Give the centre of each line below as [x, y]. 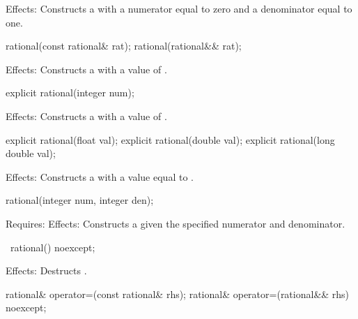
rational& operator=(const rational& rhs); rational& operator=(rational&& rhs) [178, 294]
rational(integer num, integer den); [80, 200]
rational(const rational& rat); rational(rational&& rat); [124, 46]
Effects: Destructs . [46, 270]
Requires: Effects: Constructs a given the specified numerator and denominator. [176, 223]
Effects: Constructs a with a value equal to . [100, 176]
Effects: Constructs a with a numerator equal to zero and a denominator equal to [179, 8]
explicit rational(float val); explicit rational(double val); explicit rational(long [170, 139]
